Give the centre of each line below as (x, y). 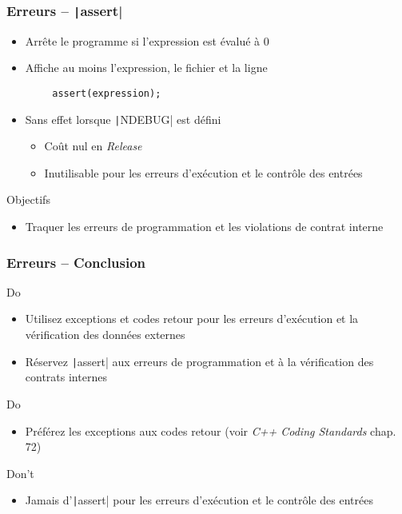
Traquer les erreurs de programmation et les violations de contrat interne (204, 227)
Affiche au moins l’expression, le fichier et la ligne (146, 68)
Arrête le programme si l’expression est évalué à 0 (147, 40)
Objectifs (28, 199)
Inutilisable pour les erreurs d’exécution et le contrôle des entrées (203, 172)
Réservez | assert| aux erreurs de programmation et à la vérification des (199, 361)
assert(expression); (107, 93)
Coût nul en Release (93, 146)
